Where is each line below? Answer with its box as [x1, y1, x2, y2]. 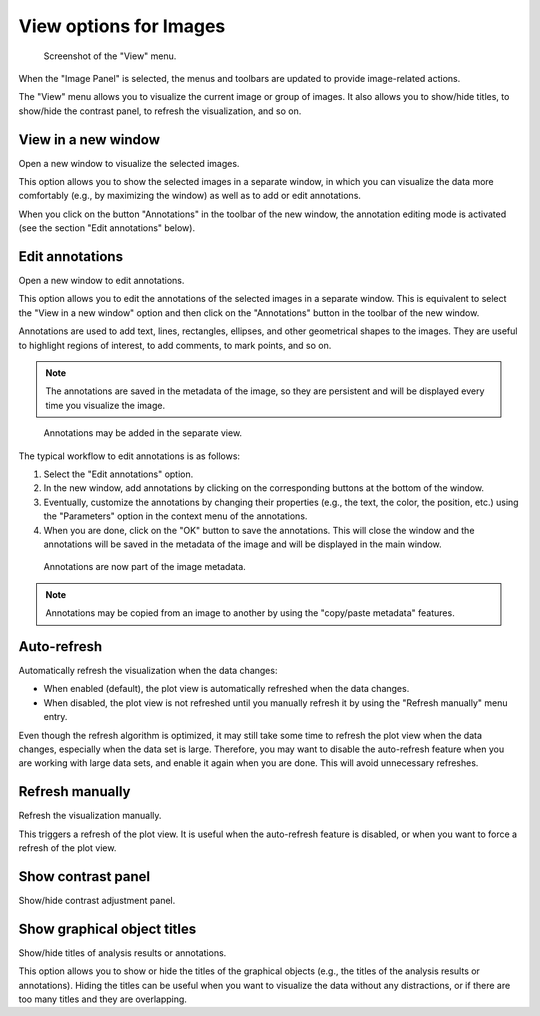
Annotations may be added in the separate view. [43, 427, 243, 439]
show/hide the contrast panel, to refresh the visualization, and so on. [18, 105, 302, 117]
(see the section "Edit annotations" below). [18, 222, 195, 234]
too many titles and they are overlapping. [18, 993, 187, 1005]
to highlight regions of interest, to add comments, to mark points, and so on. [18, 339, 332, 351]
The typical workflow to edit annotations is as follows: [18, 450, 240, 462]
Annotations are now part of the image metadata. [43, 561, 247, 573]
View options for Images [18, 15, 226, 37]
